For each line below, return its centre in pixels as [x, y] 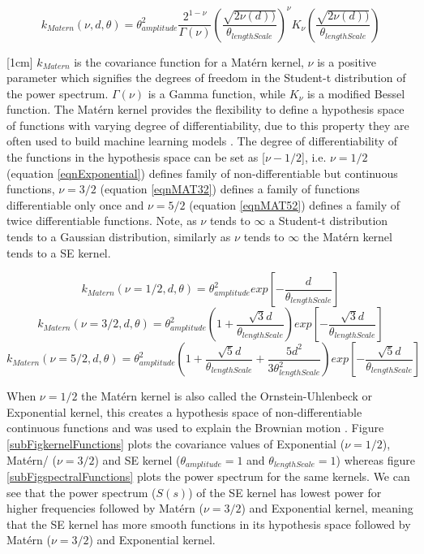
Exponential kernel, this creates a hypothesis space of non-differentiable [184, 411]
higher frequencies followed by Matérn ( [105, 508]
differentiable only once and [75, 204]
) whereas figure [375, 459]
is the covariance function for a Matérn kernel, [189, 61]
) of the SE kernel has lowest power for [285, 492]
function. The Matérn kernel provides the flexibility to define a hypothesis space [206, 109]
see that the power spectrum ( [81, 492]
